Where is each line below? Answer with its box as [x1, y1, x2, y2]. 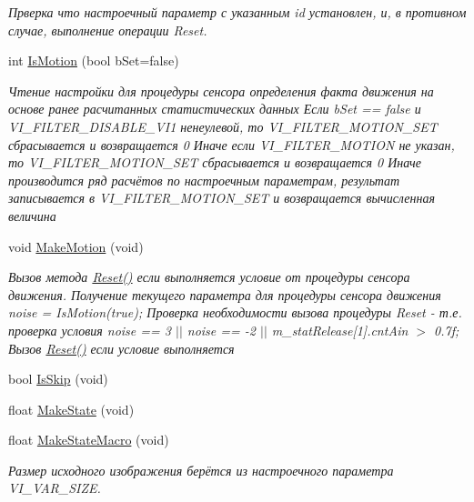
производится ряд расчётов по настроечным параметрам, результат [8, 170, 400, 189]
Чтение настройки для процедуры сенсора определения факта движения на [8, 81, 434, 100]
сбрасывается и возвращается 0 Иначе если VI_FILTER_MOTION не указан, [8, 135, 455, 154]
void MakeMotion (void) [8, 236, 144, 256]
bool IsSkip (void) [8, 369, 108, 388]
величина [8, 206, 56, 225]
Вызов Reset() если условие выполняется [8, 338, 235, 357]
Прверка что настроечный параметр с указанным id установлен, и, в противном [8, 3, 467, 21]
